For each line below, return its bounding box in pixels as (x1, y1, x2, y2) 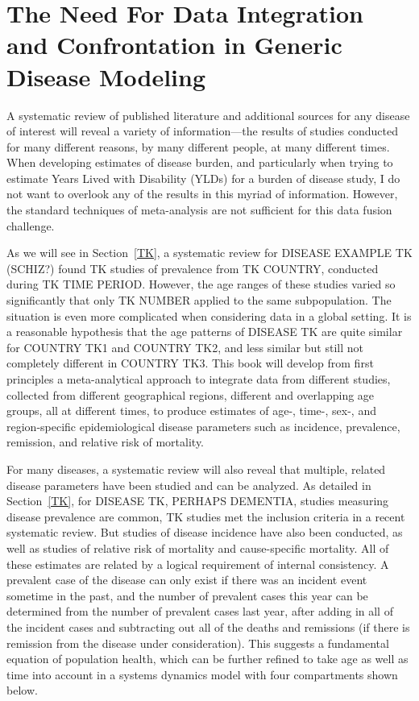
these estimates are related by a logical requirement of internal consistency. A (6, 555, 389, 572)
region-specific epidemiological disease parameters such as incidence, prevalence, (6, 417, 400, 434)
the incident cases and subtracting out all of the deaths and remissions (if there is (6, 618, 410, 635)
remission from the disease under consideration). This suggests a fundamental (6, 634, 389, 651)
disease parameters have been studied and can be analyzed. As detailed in (6, 476, 371, 493)
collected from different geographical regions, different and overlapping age (6, 386, 375, 403)
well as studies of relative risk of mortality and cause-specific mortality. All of (6, 539, 389, 556)
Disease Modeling (6, 60, 206, 93)
